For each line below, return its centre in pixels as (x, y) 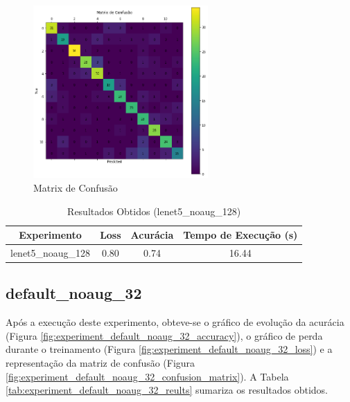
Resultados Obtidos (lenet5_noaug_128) (154, 211)
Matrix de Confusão (76, 187)
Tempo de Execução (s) (240, 235)
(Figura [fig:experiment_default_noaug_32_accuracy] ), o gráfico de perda (164, 335)
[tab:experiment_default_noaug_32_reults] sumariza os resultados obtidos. (167, 390)
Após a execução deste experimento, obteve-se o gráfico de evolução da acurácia (175, 322)
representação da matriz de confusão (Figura (100, 363)
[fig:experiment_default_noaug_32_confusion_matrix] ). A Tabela (147, 376)
